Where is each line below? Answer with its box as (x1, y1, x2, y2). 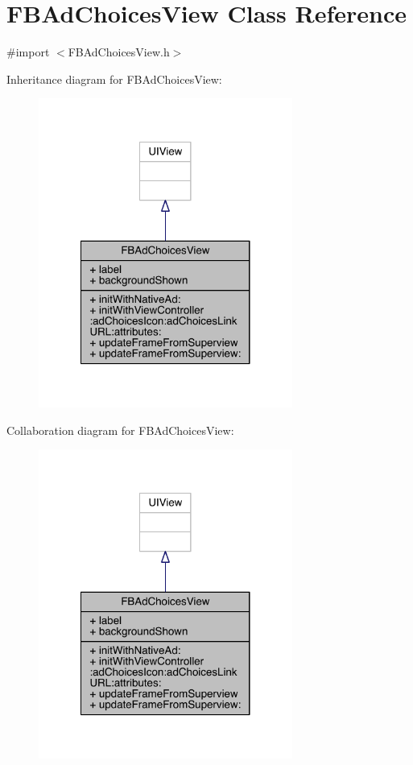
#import (6, 43, 50, 60)
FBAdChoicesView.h (68, 43, 170, 60)
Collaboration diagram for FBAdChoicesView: (6, 421, 234, 438)
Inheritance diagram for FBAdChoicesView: (6, 70, 222, 87)
